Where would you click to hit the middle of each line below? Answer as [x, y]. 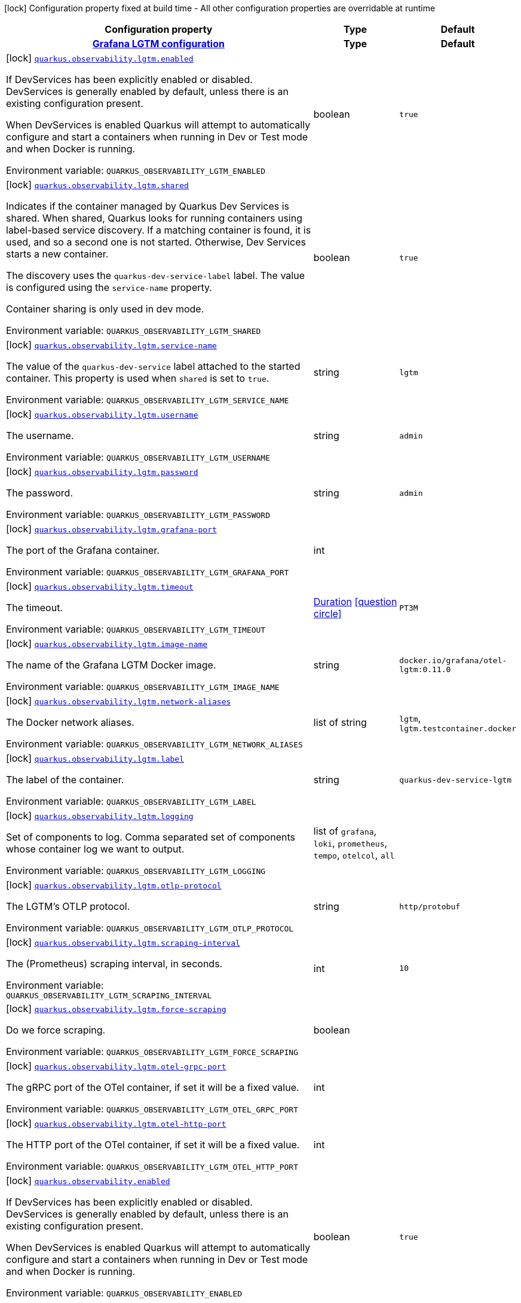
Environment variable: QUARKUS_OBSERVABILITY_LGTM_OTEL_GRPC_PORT [152, 1109]
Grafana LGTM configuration [158, 44]
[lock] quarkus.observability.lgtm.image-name [107, 643]
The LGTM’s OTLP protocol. [68, 906]
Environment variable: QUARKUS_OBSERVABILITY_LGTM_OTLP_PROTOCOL [150, 928]
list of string [340, 722]
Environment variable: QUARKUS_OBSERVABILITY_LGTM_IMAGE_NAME [143, 686]
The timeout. [34, 608]
